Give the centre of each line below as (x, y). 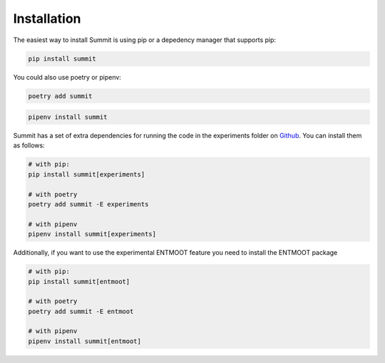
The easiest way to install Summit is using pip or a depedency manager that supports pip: (145, 40)
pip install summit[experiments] (87, 174)
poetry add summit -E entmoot (81, 311)
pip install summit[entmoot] (79, 282)
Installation (47, 19)
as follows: (29, 145)
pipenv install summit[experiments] (92, 234)
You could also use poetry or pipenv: (67, 77)
